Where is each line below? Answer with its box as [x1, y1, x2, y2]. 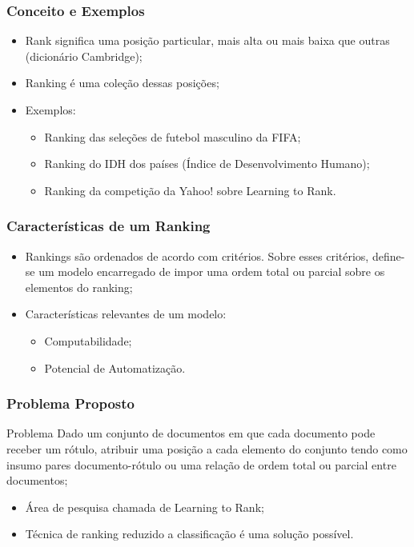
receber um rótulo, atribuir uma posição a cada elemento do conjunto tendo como [6, 440, 408, 457]
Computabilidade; [44, 332, 132, 349]
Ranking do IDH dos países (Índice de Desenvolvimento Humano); [44, 155, 370, 172]
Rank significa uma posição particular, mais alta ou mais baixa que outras [25, 32, 390, 49]
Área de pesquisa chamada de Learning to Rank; [25, 498, 264, 515]
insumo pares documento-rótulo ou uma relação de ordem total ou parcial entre [6, 456, 396, 473]
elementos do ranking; [25, 278, 133, 295]
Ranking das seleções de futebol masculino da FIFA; [44, 128, 301, 145]
